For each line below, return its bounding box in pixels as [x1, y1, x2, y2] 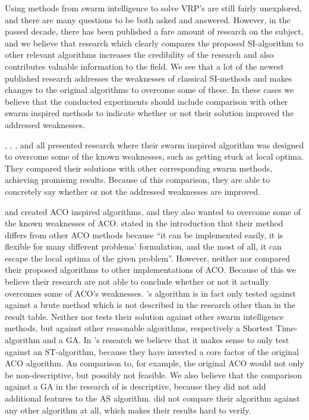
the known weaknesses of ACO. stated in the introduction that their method [5, 217, 283, 229]
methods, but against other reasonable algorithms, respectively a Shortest [5, 322, 273, 334]
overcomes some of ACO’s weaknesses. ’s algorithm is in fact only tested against [5, 287, 296, 299]
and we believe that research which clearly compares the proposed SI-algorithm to [5, 36, 304, 49]
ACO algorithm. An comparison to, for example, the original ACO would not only [5, 357, 304, 369]
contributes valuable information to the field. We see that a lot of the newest [5, 60, 284, 72]
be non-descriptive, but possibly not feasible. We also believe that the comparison [5, 368, 302, 381]
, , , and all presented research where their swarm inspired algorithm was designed [5, 138, 304, 151]
